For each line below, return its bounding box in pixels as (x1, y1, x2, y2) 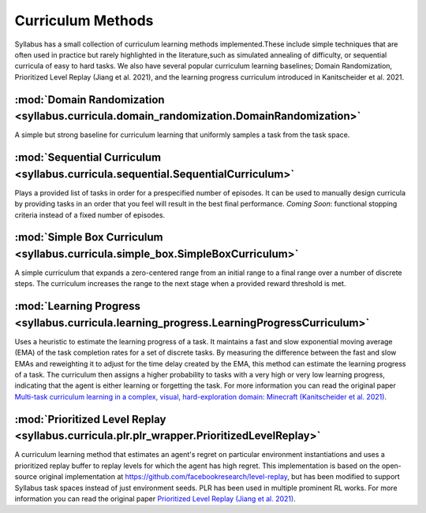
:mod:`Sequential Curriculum (14, 151, 162, 165)
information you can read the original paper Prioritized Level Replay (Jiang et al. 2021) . (14, 493, 296, 504)
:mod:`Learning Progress (14, 299, 141, 313)
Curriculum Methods (14, 12, 154, 29)
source (14, 472, 38, 481)
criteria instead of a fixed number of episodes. (14, 210, 166, 220)
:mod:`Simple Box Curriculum (14, 231, 163, 244)
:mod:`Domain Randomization (14, 93, 165, 106)
